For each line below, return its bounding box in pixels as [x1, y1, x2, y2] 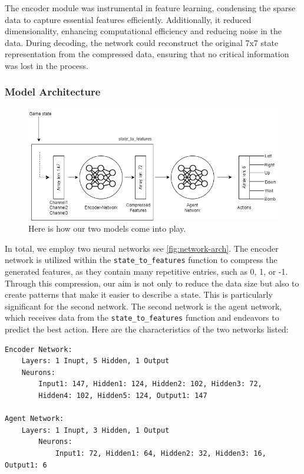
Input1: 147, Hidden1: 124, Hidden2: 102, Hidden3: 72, [38, 380, 262, 389]
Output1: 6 [5, 460, 47, 469]
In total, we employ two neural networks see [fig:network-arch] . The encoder [5, 242, 279, 254]
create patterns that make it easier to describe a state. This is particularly [5, 288, 273, 301]
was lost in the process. [5, 59, 88, 71]
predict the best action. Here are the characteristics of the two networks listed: [5, 323, 289, 335]
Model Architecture [5, 84, 101, 99]
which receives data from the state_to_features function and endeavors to [5, 311, 279, 324]
